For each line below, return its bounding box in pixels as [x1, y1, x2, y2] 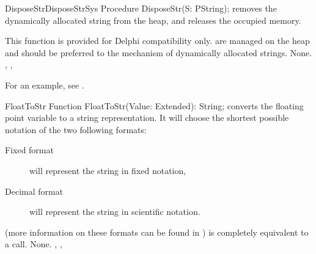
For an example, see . [5, 78, 84, 91]
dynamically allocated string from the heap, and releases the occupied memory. [5, 13, 301, 26]
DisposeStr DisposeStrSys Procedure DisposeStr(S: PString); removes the [5, 2, 277, 14]
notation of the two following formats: [5, 123, 147, 136]
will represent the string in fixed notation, [29, 164, 186, 176]
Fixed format [5, 143, 54, 156]
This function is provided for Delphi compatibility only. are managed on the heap [5, 34, 310, 47]
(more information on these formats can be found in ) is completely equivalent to [5, 225, 309, 238]
